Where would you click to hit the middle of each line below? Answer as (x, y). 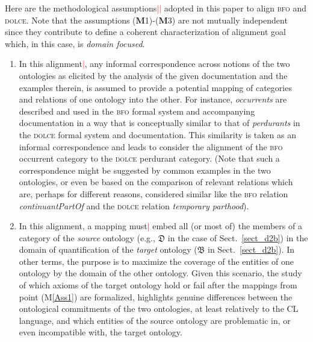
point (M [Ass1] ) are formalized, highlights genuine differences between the (156, 296)
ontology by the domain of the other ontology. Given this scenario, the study (160, 273)
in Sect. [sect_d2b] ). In (251, 249)
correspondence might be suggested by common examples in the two (145, 170)
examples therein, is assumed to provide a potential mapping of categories (155, 87)
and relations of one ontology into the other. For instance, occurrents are (153, 99)
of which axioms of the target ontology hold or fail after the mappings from (158, 285)
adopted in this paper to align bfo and (235, 8)
